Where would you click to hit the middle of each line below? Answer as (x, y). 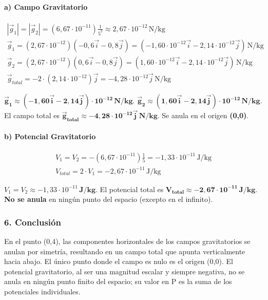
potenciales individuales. (42, 291)
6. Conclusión (33, 222)
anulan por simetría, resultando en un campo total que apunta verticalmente (125, 251)
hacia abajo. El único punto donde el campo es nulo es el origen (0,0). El (119, 261)
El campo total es (32, 115)
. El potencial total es (130, 189)
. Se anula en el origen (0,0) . (203, 115)
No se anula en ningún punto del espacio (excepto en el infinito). (109, 199)
